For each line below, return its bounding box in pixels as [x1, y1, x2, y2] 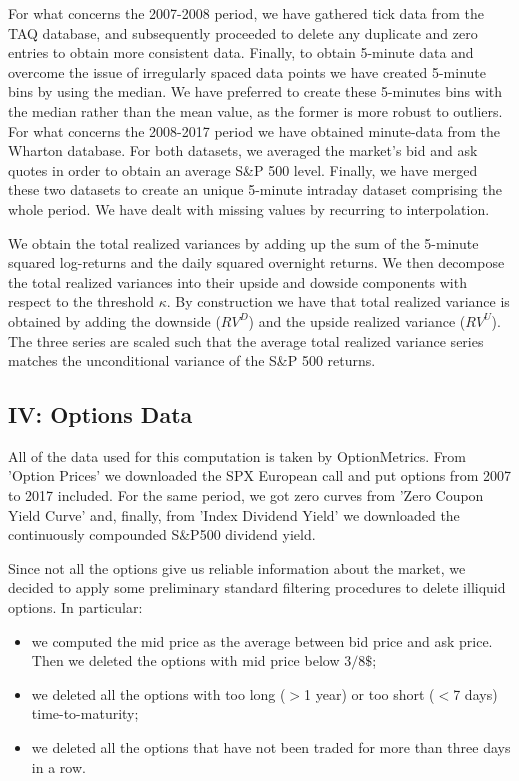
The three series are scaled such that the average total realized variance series [8, 330, 484, 351]
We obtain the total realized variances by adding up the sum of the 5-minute [8, 232, 479, 253]
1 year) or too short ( [304, 683, 435, 704]
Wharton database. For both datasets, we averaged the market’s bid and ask [8, 140, 478, 161]
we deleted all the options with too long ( [31, 683, 286, 704]
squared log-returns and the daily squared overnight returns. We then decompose [8, 252, 505, 273]
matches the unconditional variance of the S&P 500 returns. [8, 350, 376, 371]
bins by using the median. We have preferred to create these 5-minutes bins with [8, 81, 503, 102]
